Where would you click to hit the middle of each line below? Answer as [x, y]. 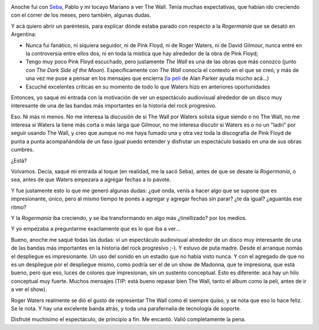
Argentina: [24, 34]
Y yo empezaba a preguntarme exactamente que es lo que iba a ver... [95, 229]
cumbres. [22, 150]
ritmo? [19, 207]
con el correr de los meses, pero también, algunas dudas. [81, 15]
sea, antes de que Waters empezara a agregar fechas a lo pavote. [91, 180]
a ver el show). [29, 289]
